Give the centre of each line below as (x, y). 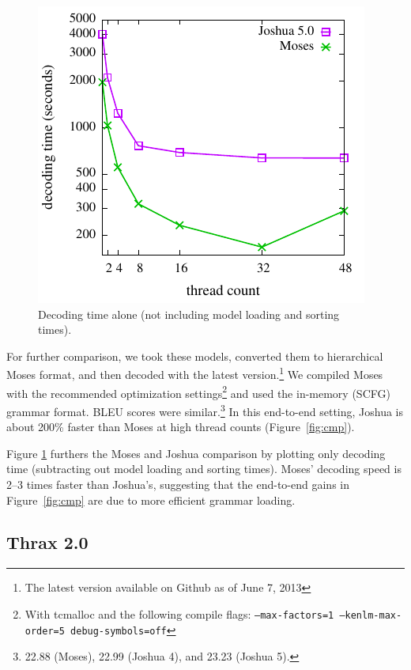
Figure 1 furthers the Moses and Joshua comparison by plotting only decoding (196, 453)
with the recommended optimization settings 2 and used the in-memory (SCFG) (198, 392)
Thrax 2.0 (47, 542)
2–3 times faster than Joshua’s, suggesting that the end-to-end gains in (178, 484)
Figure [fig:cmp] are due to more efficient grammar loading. (151, 500)
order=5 (45, 631)
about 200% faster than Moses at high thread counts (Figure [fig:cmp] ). (181, 427)
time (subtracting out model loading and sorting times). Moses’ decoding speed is (204, 469)
